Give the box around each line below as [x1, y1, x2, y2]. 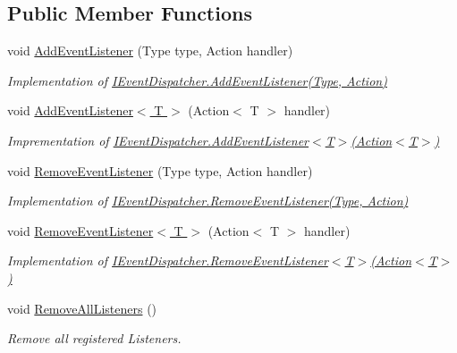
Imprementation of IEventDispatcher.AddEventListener [7, 130, 309, 149]
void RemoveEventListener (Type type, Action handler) [7, 161, 313, 180]
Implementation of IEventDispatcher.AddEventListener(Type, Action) [7, 71, 387, 89]
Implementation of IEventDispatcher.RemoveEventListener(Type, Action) [7, 191, 409, 210]
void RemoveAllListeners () [7, 298, 157, 317]
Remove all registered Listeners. [7, 329, 182, 348]
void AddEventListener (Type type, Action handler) [7, 41, 293, 60]
